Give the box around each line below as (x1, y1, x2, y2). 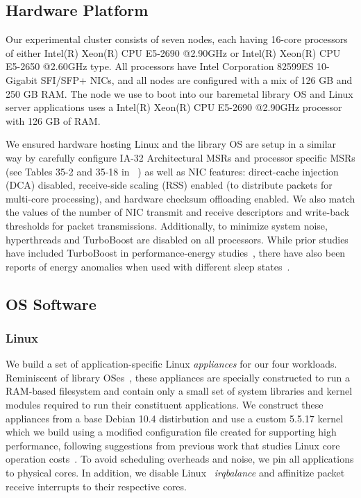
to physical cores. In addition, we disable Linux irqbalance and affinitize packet (6, 465, 345, 480)
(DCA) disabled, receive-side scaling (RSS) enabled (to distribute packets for (6, 178, 333, 192)
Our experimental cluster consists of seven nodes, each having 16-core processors (6, 32, 348, 46)
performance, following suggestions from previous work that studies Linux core (6, 438, 340, 452)
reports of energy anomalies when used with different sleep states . (6, 259, 290, 273)
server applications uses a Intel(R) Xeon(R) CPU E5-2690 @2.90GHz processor (6, 100, 342, 114)
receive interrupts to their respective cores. (6, 479, 187, 493)
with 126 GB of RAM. (6, 113, 101, 128)
